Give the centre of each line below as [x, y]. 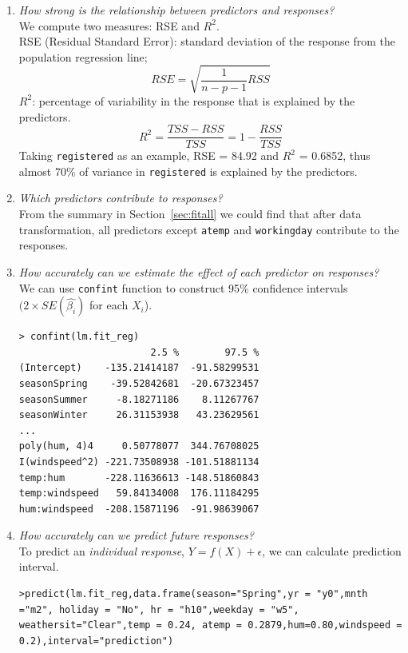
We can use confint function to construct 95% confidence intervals [183, 287]
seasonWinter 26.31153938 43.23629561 [139, 415]
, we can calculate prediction [332, 550]
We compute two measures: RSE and [109, 25]
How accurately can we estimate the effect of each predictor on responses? [199, 271]
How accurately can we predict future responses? [136, 535]
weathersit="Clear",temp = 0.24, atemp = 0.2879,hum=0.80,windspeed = [210, 625]
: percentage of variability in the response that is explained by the [194, 100]
